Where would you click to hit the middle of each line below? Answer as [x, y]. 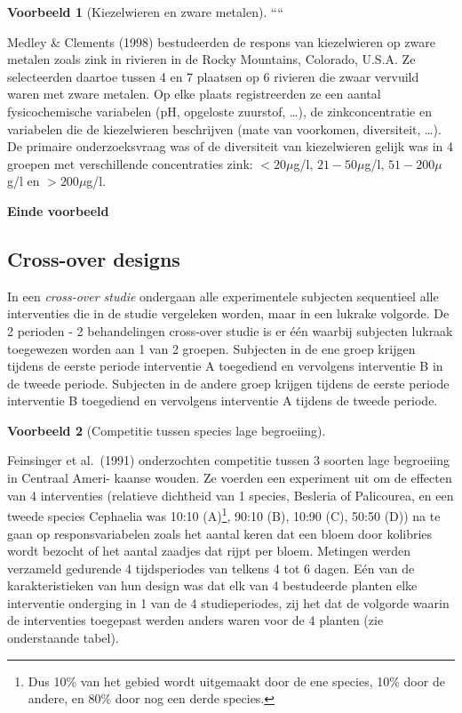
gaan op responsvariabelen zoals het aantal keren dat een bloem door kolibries [220, 533]
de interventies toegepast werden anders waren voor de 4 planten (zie [195, 620]
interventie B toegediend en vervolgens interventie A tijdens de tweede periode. [223, 401]
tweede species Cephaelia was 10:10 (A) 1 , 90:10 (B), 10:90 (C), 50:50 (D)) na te [224, 514]
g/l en [24, 181]
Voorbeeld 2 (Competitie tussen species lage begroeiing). [167, 430]
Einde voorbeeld [58, 210]
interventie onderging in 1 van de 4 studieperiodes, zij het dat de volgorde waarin [228, 602]
